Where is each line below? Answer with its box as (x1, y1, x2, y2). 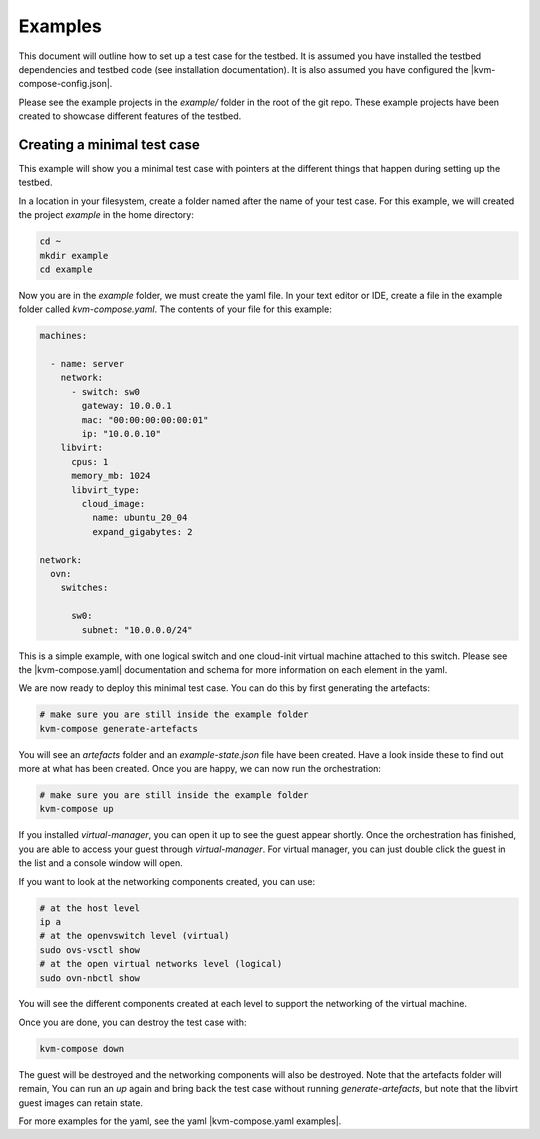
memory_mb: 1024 (71, 470, 151, 482)
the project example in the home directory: (18, 209, 194, 221)
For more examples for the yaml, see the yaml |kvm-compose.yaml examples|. (18, 1115, 342, 1127)
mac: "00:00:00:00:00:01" (81, 414, 209, 425)
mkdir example (39, 250, 109, 261)
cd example (39, 263, 93, 275)
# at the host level (39, 902, 140, 914)
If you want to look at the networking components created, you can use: (18, 875, 315, 887)
